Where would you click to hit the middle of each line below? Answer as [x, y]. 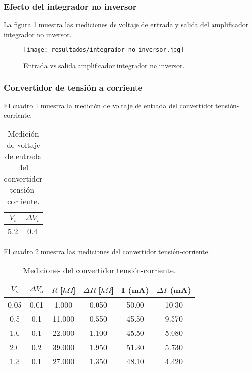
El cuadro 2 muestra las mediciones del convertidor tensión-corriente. [107, 251]
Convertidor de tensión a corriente [73, 87]
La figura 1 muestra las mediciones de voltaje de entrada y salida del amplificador [126, 25]
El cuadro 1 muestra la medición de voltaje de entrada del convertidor [109, 105]
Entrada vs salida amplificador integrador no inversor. [104, 66]
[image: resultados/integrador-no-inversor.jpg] [104, 50]
